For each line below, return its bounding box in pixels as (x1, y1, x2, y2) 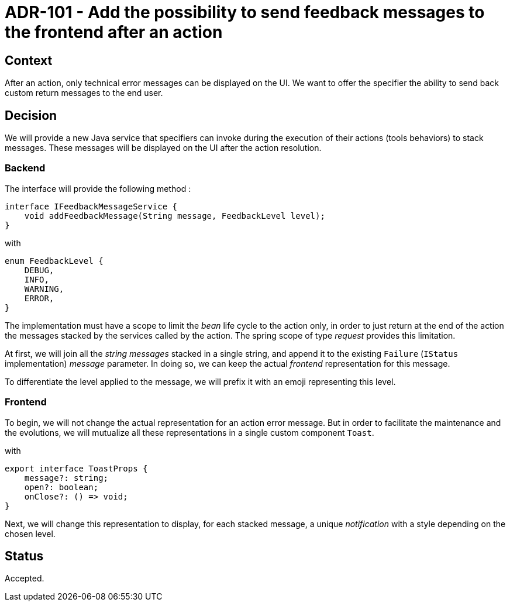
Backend (5, 162, 46, 174)
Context (5, 53, 53, 68)
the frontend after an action (5, 22, 223, 42)
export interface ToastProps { (5, 463, 148, 473)
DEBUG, (24, 265, 54, 275)
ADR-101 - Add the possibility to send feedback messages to (5, 2, 485, 22)
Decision (5, 108, 57, 123)
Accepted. (5, 573, 44, 584)
